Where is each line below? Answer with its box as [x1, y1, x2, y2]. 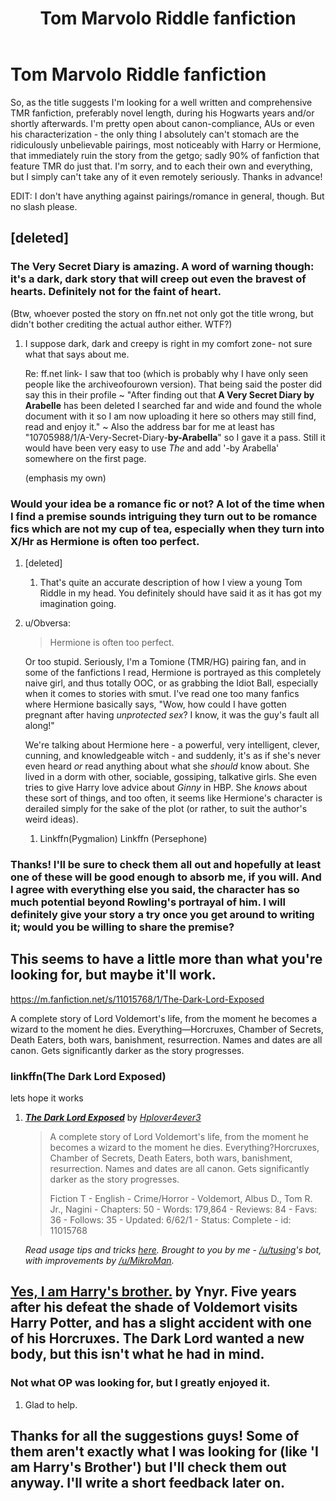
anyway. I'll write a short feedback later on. [10, 1475, 286, 1492]
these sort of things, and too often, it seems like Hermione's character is [24, 792, 323, 804]
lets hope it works [10, 1092, 84, 1104]
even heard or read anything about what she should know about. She [24, 760, 310, 772]
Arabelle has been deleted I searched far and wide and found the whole [24, 399, 322, 411]
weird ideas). [24, 813, 79, 825]
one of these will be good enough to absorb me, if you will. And [10, 870, 322, 884]
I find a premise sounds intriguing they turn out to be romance [10, 509, 318, 523]
